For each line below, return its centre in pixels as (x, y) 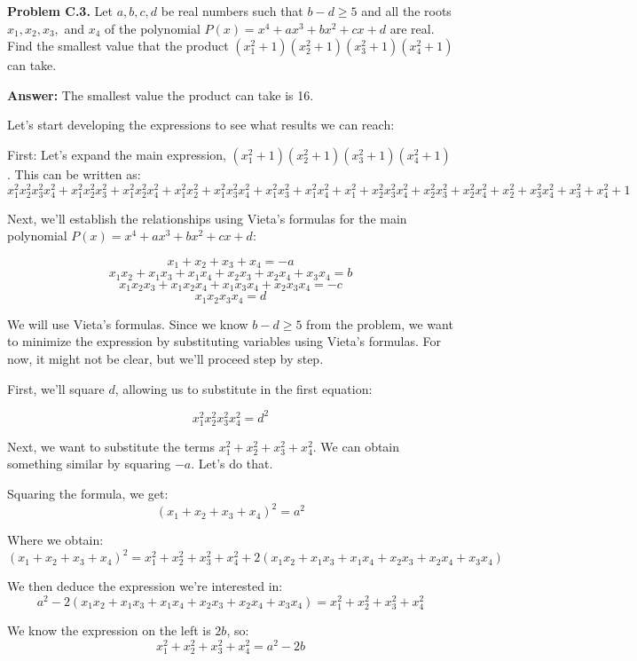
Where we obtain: (55, 540)
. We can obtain (356, 446)
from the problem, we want (380, 323)
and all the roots (406, 11)
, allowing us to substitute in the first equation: (244, 388)
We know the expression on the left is (109, 630)
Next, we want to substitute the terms (111, 446)
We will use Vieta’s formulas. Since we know (128, 323)
